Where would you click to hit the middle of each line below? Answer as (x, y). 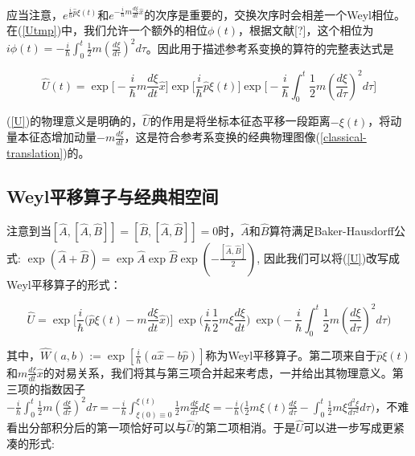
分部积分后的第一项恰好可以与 (107, 427)
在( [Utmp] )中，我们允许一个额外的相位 (107, 30)
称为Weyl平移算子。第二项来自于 (291, 354)
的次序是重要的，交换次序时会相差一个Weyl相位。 (275, 14)
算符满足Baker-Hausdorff (331, 230)
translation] (35, 153)
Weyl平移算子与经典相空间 (113, 196)
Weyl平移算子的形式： (64, 284)
